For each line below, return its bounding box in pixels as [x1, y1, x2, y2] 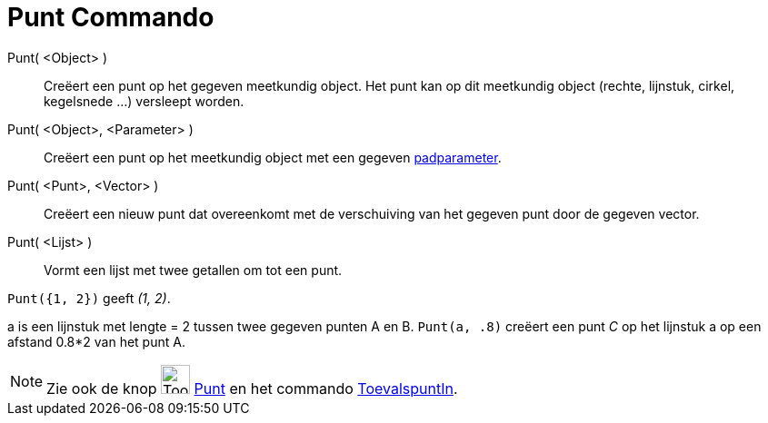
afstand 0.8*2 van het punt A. [7, 333, 185, 349]
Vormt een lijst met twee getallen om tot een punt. [44, 261, 343, 278]
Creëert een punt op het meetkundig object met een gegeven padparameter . [44, 149, 502, 165]
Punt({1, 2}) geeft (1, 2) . [7, 290, 171, 306]
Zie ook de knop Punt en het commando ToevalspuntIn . [46, 379, 458, 398]
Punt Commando [7, 2, 214, 33]
